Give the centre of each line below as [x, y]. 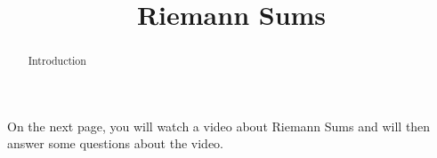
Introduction [57, 61]
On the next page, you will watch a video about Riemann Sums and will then [219, 126]
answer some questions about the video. [115, 143]
